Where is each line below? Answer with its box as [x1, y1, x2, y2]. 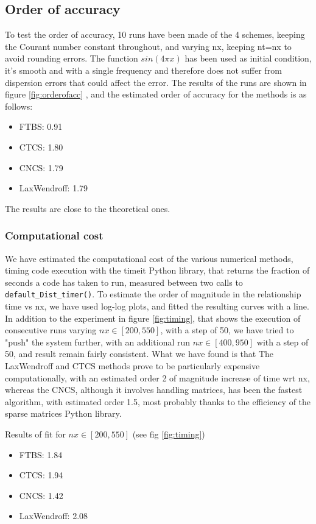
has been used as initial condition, [184, 52, 312, 65]
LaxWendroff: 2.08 [19, 509, 88, 522]
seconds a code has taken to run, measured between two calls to [5, 275, 243, 288]
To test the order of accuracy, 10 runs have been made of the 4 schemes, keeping [5, 28, 305, 41]
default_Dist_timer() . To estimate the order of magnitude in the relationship [5, 288, 301, 300]
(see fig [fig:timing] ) [132, 427, 205, 440]
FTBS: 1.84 [19, 448, 63, 461]
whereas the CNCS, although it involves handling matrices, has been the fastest [5, 383, 303, 396]
